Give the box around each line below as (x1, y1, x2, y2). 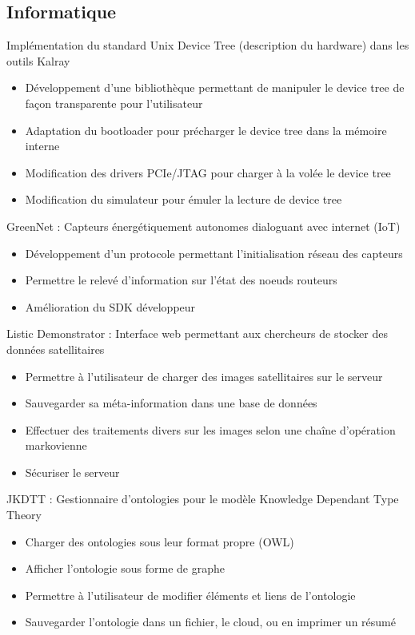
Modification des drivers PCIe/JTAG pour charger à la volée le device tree (25, 164, 391, 181)
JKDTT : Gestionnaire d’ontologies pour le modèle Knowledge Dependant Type (6, 490, 399, 507)
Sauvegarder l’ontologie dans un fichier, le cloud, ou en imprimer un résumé (25, 613, 396, 630)
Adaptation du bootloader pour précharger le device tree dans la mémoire (25, 121, 387, 138)
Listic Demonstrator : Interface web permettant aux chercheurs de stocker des (6, 325, 388, 342)
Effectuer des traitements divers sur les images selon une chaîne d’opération (25, 421, 396, 438)
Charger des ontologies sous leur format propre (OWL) (25, 533, 294, 550)
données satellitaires (6, 340, 105, 357)
